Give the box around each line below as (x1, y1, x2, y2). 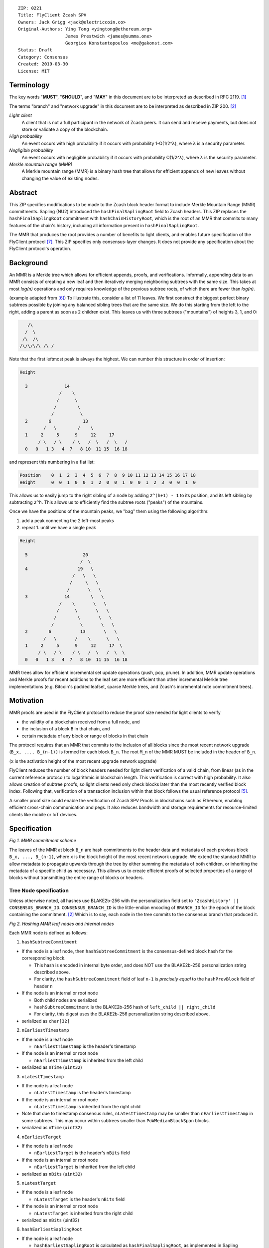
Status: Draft (18, 47, 52, 53)
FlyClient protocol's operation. (9, 245, 72, 252)
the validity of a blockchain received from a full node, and (21, 719, 140, 725)
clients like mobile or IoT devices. (9, 811, 78, 817)
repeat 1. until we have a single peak (21, 525, 97, 531)
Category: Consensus (18, 54, 68, 60)
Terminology (9, 81, 50, 89)
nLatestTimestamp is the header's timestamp (34, 1090, 131, 1096)
